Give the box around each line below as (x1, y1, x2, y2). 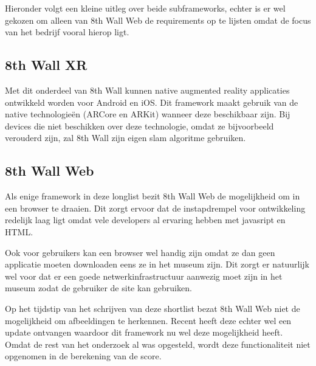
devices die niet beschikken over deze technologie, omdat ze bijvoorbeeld (5, 119, 274, 132)
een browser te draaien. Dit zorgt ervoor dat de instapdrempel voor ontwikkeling (5, 201, 306, 214)
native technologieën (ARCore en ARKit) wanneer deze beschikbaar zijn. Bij (5, 108, 290, 120)
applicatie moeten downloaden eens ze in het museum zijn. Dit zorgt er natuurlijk (5, 258, 309, 271)
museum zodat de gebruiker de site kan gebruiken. (5, 281, 192, 294)
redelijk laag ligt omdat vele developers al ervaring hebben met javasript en (5, 213, 286, 226)
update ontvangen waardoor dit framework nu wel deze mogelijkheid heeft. (5, 326, 283, 339)
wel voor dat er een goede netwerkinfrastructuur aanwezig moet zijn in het (5, 269, 283, 282)
